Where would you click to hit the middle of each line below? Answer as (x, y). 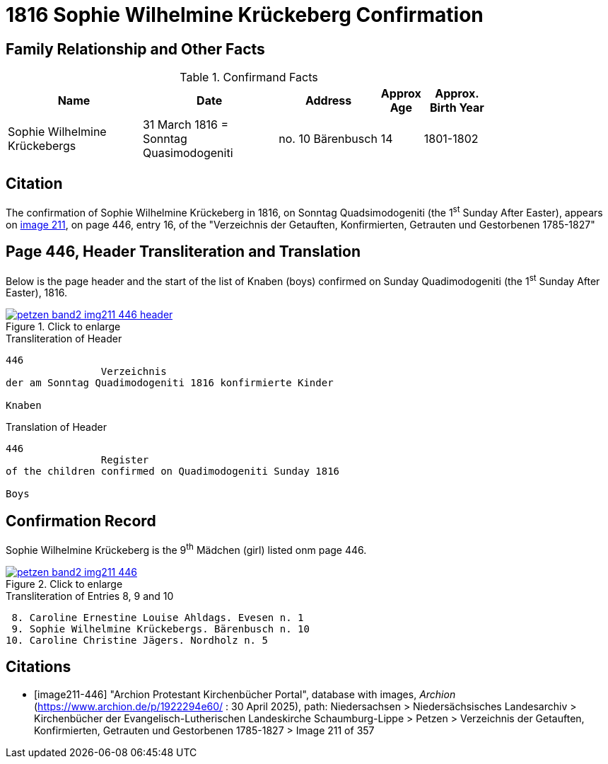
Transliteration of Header (64, 339)
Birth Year (457, 108)
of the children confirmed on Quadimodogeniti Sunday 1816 (173, 471)
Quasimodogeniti (188, 153)
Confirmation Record (81, 521)
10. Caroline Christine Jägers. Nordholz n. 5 (137, 640)
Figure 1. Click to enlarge (63, 327)
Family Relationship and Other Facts (135, 49)
